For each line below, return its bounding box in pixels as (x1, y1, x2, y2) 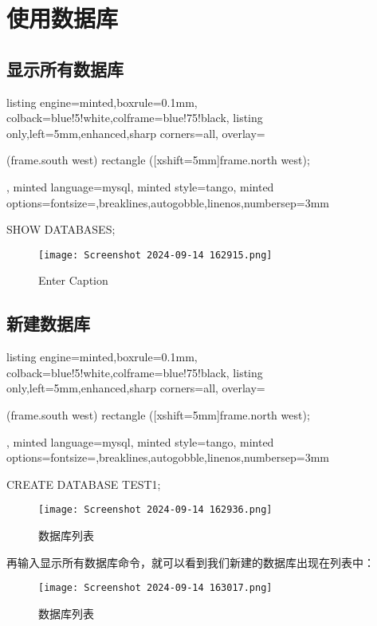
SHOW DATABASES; (6, 221, 116, 238)
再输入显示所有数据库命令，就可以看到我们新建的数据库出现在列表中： (6, 553, 375, 570)
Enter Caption (38, 272, 108, 289)
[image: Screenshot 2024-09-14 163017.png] (38, 582, 273, 594)
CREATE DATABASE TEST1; (6, 475, 161, 492)
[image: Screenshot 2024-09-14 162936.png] (38, 504, 273, 516)
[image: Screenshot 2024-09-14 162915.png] (38, 249, 273, 261)
